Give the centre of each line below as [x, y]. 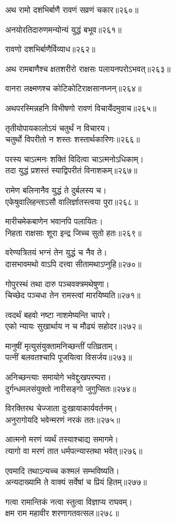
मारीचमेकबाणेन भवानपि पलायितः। [54, 221]
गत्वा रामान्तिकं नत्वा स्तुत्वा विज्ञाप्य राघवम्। [69, 501]
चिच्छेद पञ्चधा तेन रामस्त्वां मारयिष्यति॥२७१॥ [73, 295]
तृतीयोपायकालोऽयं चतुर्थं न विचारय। [58, 127]
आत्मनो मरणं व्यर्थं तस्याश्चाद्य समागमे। [62, 439]
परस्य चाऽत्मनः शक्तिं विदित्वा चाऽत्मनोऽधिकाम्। [75, 158]
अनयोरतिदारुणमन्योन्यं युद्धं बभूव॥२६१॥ [64, 29]
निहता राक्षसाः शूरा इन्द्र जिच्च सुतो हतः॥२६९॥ [73, 232]
